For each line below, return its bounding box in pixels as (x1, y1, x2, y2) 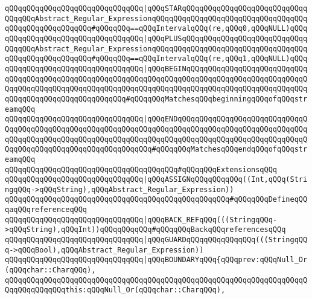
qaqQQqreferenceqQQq (5, 205, 88, 214)
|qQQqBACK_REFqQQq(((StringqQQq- (143, 215, 278, 224)
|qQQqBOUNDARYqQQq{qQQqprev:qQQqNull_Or (143, 256, 308, 265)
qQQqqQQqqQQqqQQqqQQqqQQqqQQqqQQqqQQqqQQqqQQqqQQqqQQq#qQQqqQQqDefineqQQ (5, 195, 308, 204)
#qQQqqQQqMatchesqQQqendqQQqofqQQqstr (151, 145, 308, 154)
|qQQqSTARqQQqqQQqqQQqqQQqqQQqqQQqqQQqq (143, 4, 308, 13)
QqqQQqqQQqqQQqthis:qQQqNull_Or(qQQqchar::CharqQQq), (5, 286, 226, 295)
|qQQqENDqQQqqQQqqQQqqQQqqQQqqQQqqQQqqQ (143, 115, 308, 124)
